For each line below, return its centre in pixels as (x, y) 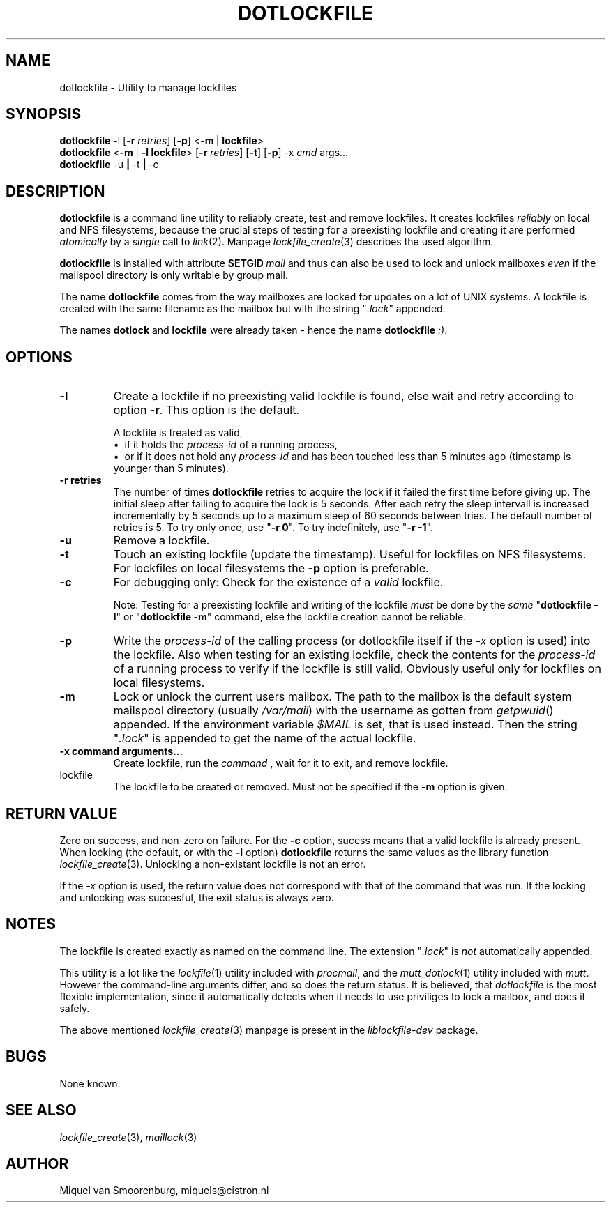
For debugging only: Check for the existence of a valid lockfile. (278, 582)
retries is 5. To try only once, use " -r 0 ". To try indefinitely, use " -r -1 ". (273, 528)
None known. (90, 1083)
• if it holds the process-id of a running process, (225, 445)
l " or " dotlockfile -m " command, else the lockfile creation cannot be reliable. (290, 617)
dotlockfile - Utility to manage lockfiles (148, 87)
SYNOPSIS (44, 114)
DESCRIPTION (55, 191)
